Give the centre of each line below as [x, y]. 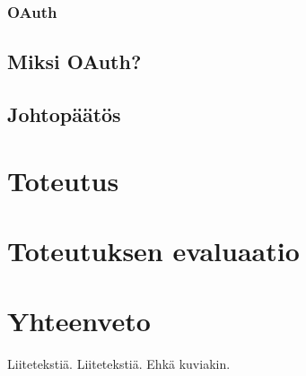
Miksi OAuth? [74, 61]
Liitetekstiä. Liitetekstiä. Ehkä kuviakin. [119, 364]
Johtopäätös [64, 114]
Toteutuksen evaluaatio [153, 250]
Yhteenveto [79, 321]
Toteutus [63, 180]
